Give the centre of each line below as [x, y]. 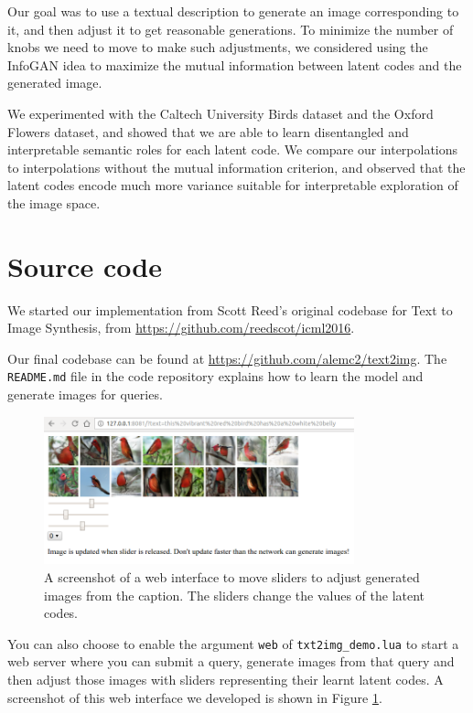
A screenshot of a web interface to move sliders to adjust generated [232, 577]
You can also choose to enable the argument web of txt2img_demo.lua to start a [233, 643]
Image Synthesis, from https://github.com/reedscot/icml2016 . [181, 328]
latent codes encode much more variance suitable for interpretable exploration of [233, 185]
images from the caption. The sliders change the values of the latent [235, 595]
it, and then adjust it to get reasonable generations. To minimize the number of [231, 29]
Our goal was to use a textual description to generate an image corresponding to [233, 11]
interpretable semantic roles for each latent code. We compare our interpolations [233, 149]
